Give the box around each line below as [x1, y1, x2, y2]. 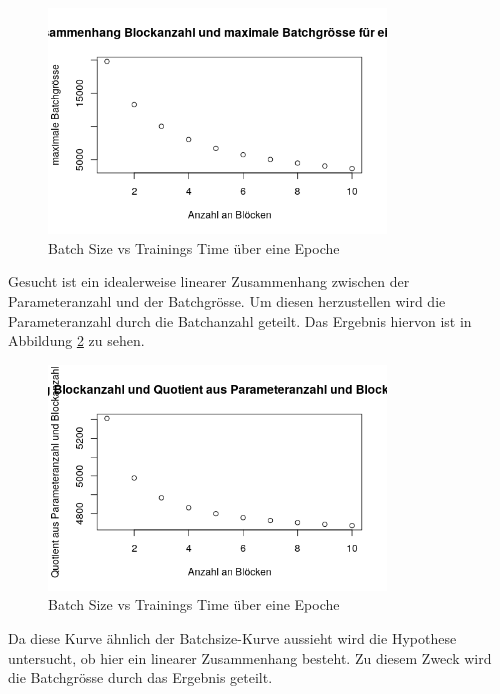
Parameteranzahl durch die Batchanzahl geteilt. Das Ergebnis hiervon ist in [8, 310, 472, 331]
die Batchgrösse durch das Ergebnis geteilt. [8, 667, 273, 688]
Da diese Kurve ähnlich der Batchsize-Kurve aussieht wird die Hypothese [8, 628, 457, 648]
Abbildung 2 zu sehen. [8, 330, 145, 351]
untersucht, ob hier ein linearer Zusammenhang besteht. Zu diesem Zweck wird [8, 647, 492, 668]
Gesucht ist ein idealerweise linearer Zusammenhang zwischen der [8, 271, 410, 292]
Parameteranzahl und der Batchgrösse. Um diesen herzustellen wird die [8, 290, 446, 311]
